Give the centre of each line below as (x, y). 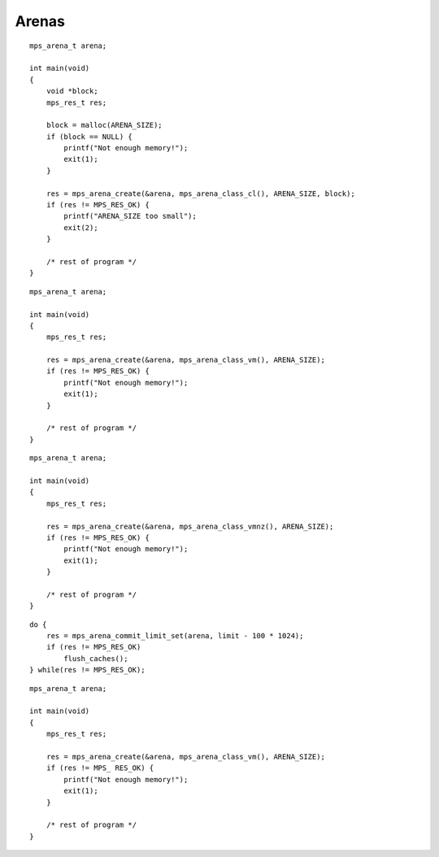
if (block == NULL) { (89, 137)
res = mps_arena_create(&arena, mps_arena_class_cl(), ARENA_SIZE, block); (200, 194)
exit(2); (81, 227)
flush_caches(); (96, 658)
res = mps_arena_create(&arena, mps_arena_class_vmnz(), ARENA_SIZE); (190, 526)
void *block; (72, 91)
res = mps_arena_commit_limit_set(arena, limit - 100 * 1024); (175, 636)
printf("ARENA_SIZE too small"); (130, 216)
